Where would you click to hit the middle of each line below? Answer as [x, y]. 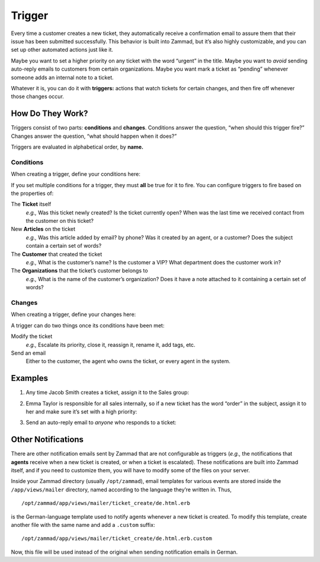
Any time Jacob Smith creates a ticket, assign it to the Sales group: [108, 393]
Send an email [28, 353]
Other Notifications [47, 440]
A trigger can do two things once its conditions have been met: [88, 325]
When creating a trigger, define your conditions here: [76, 174]
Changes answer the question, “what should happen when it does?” [94, 136]
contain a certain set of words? [64, 246]
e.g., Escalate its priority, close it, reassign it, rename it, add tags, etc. [111, 345]
